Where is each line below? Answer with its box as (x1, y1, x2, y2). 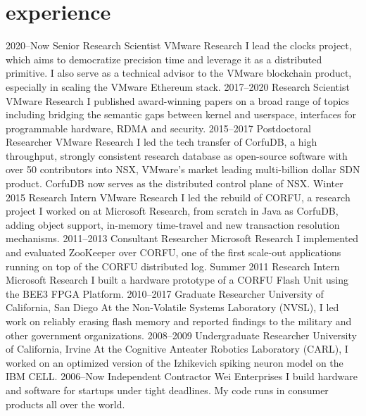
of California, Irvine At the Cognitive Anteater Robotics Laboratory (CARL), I (6, 341, 348, 356)
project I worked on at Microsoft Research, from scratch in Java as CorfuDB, (6, 203, 339, 218)
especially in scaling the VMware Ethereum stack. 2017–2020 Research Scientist (6, 79, 350, 94)
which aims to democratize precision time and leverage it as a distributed (6, 51, 322, 66)
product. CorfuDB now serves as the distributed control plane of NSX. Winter (6, 176, 343, 191)
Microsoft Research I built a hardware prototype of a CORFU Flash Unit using (6, 272, 349, 287)
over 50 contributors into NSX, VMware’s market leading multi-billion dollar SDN (6, 162, 360, 177)
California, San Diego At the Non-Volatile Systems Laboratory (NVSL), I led (6, 300, 339, 315)
